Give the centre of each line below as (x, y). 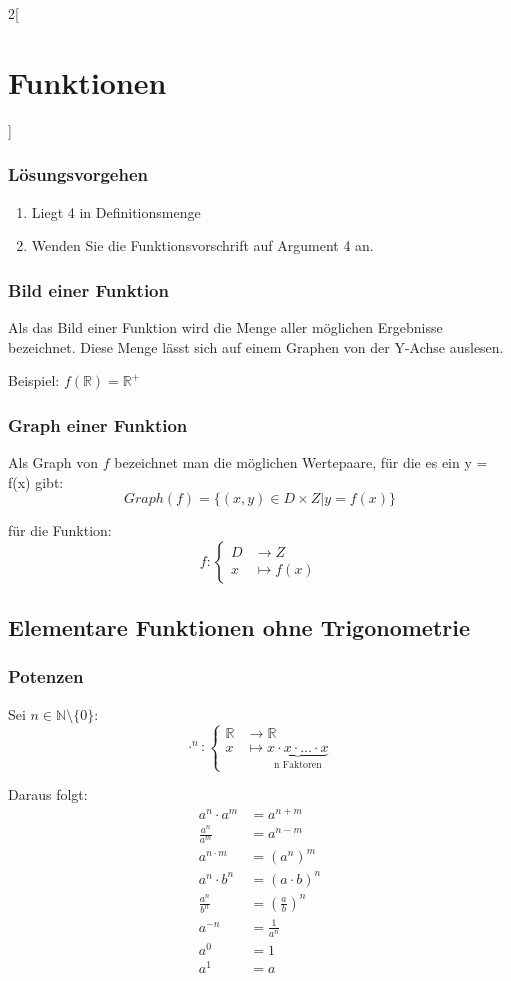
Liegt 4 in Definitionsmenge (116, 211)
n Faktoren (298, 764)
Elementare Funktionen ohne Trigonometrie (239, 627)
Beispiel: (34, 380)
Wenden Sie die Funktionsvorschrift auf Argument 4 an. (202, 245)
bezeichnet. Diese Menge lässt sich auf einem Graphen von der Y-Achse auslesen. (256, 346)
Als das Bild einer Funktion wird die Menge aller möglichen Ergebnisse (225, 326)
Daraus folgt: (48, 794)
